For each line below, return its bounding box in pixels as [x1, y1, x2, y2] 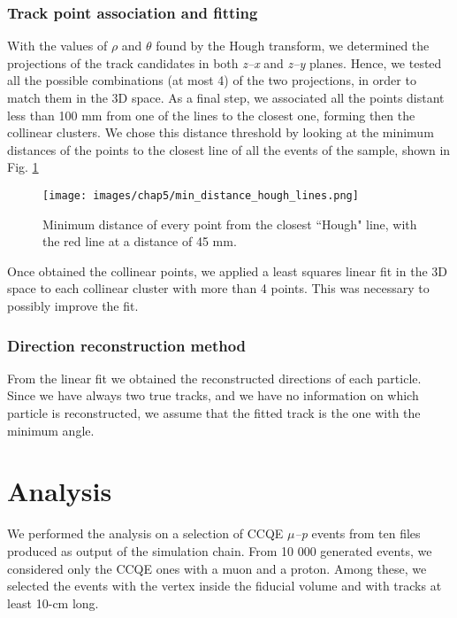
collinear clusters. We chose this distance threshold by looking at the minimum [7, 123, 434, 142]
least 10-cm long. [7, 593, 99, 612]
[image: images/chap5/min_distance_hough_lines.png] [42, 189, 359, 202]
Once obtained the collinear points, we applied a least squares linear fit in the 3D [7, 261, 448, 280]
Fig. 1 [7, 158, 39, 176]
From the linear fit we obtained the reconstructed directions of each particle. [7, 368, 422, 387]
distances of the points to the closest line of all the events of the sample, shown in [7, 140, 451, 158]
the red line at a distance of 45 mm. [42, 232, 237, 251]
